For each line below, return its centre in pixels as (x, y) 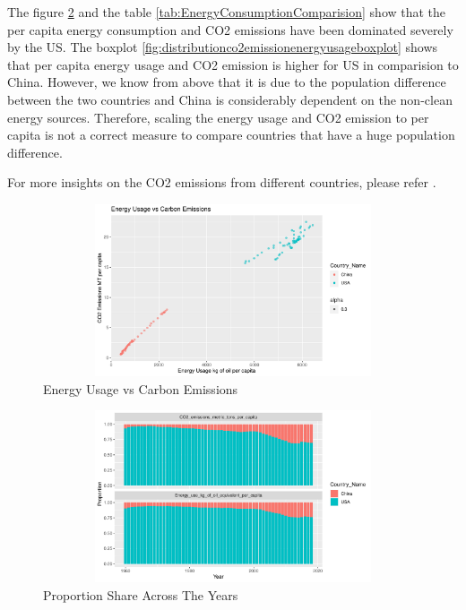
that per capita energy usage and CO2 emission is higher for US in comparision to (233, 64)
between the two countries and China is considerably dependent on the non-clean (230, 99)
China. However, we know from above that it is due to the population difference (227, 82)
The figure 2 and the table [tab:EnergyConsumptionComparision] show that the (227, 12)
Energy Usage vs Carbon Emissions (141, 388)
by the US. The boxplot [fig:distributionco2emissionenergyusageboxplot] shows (223, 47)
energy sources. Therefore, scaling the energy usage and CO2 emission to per (218, 117)
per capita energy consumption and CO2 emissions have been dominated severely (230, 29)
